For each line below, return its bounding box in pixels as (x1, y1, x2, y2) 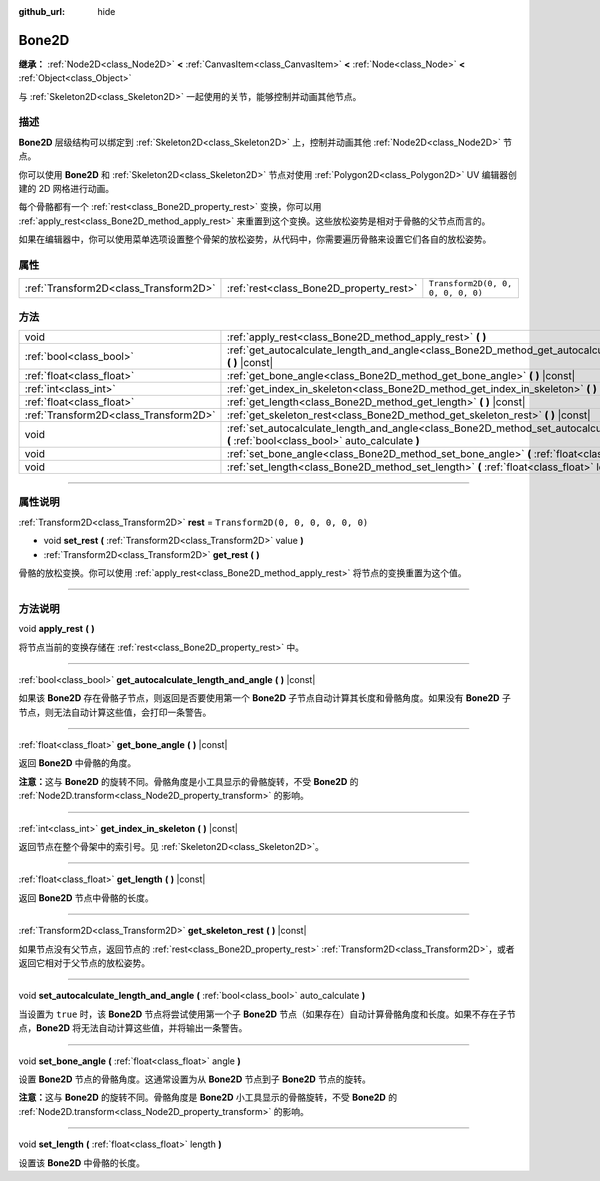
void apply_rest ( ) (18, 623, 95, 635)
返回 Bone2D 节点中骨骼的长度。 (18, 891, 154, 904)
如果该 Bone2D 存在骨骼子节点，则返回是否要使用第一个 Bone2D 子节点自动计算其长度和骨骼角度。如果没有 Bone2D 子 (18, 692, 512, 704)
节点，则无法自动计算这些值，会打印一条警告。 (18, 706, 212, 718)
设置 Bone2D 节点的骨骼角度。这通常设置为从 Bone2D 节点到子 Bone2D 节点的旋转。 (18, 1073, 372, 1085)
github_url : (18, 6, 65, 17)
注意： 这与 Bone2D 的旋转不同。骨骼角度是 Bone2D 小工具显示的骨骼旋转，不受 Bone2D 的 (18, 1091, 398, 1104)
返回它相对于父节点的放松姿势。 (18, 956, 150, 969)
